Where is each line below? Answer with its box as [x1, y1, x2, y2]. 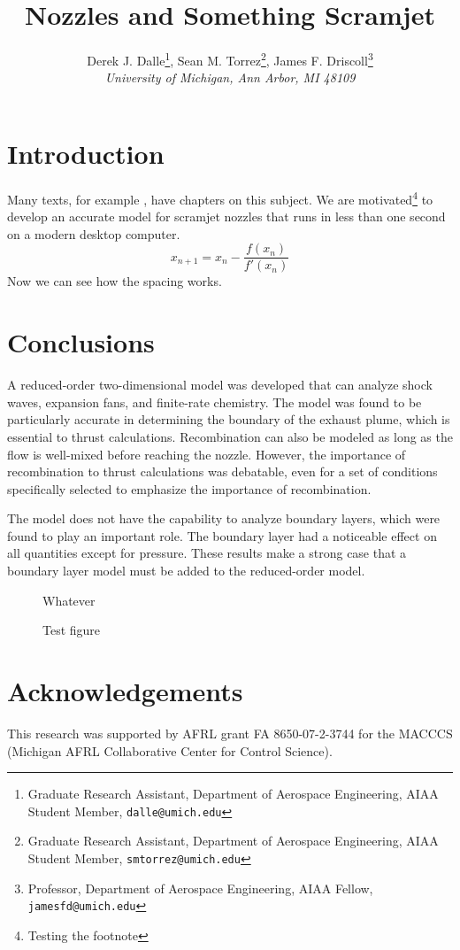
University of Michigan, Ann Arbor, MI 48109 [104, 68, 356, 87]
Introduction [7, 135, 165, 171]
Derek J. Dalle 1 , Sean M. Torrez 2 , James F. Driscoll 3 [87, 49, 373, 69]
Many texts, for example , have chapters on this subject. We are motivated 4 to [7, 187, 433, 208]
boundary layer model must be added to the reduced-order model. [7, 561, 365, 580]
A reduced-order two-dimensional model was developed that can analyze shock [7, 375, 433, 394]
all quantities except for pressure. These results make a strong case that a [7, 544, 407, 562]
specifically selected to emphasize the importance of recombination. [7, 479, 372, 498]
